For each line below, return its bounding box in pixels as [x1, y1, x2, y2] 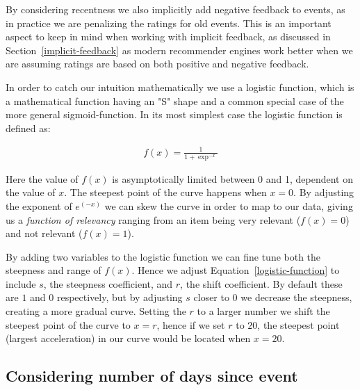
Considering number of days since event [6, 365, 298, 387]
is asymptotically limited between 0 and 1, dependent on [112, 171, 353, 186]
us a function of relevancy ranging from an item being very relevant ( [6, 212, 301, 227]
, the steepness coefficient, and [43, 276, 173, 291]
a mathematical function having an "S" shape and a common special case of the [6, 93, 344, 108]
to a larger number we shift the [197, 304, 330, 318]
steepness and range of [6, 263, 101, 277]
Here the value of [6, 171, 79, 186]
